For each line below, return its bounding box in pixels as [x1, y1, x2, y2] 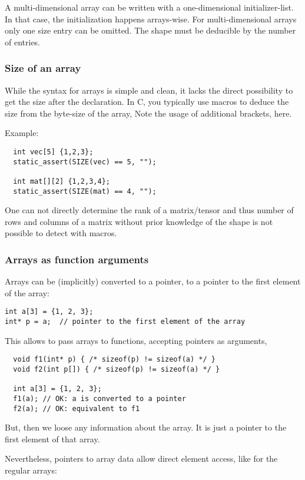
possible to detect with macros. [5, 227, 117, 239]
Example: [5, 127, 39, 139]
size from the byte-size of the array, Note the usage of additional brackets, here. [5, 107, 292, 119]
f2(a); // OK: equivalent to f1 [13, 404, 140, 413]
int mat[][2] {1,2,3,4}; [13, 177, 110, 186]
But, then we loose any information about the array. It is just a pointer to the [5, 421, 287, 433]
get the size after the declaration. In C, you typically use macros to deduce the [5, 95, 289, 108]
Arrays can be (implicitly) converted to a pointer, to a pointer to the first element [5, 275, 301, 287]
